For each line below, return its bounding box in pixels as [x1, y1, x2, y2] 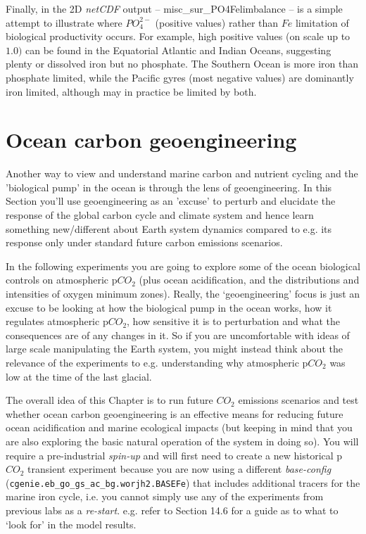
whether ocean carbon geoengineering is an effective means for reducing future [6, 406, 343, 421]
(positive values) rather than [155, 15, 279, 30]
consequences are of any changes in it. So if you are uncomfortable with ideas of [6, 327, 350, 342]
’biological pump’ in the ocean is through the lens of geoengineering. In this [6, 179, 332, 194]
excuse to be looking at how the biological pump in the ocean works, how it [6, 300, 332, 314]
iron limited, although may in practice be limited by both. [6, 84, 257, 98]
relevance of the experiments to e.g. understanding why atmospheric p [6, 355, 308, 369]
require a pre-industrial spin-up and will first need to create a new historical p [6, 447, 343, 462]
